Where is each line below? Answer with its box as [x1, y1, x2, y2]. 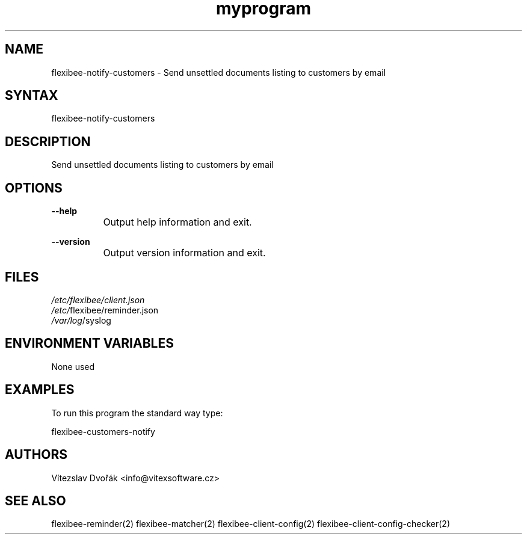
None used [51, 361, 95, 372]
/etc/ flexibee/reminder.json [51, 304, 159, 315]
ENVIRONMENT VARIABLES [5, 336, 174, 351]
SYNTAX [5, 88, 58, 103]
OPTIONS [5, 180, 63, 196]
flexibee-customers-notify [51, 426, 155, 437]
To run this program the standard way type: [51, 407, 223, 418]
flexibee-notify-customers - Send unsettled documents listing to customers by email [51, 67, 386, 78]
